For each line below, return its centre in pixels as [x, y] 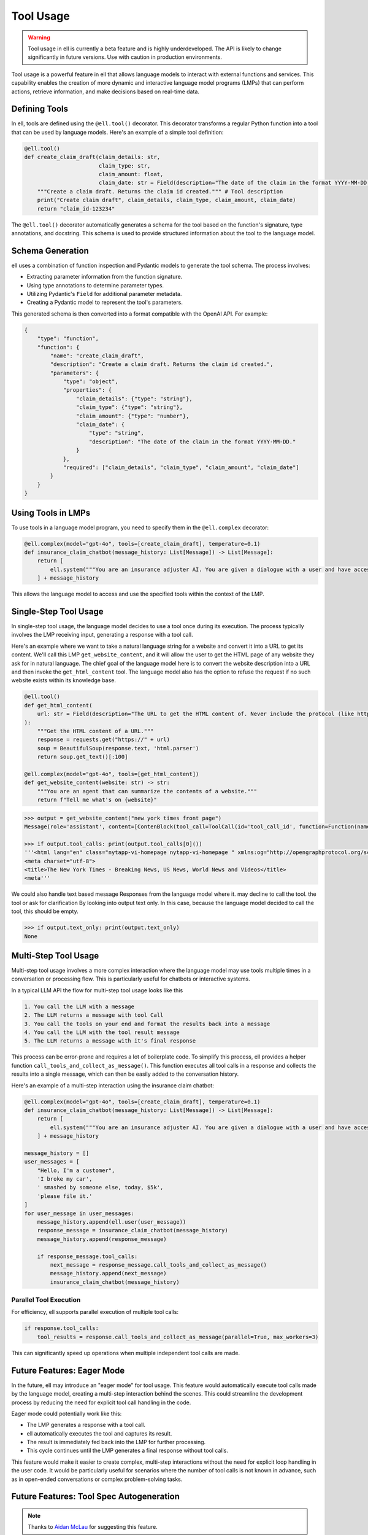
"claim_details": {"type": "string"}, [134, 398]
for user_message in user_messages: [79, 1213]
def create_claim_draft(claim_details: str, [92, 157]
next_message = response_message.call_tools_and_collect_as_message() [158, 1265]
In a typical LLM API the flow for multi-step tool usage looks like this [97, 990]
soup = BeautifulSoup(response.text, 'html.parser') [118, 748]
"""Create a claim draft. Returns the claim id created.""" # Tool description [160, 191]
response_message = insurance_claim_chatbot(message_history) [132, 1230]
